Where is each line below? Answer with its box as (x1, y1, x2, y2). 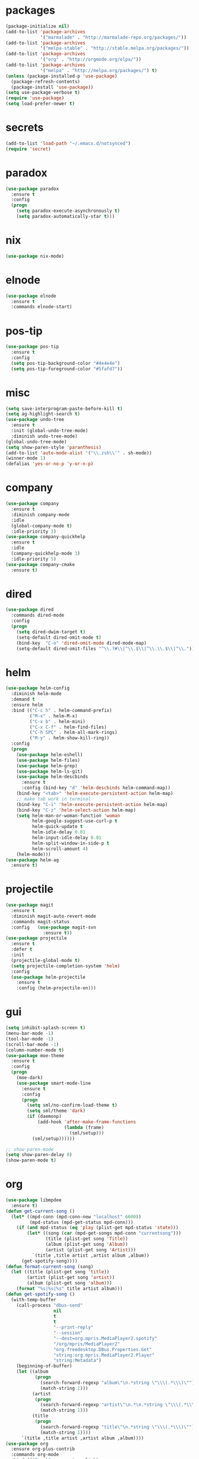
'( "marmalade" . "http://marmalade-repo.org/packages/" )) (40, 34, 187, 40)
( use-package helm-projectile (11, 974, 86, 980)
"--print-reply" (53, 1324, 94, 1330)
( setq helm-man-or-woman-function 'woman (16, 813, 120, 818)
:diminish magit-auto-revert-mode (11, 913, 96, 919)
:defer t (11, 946, 33, 952)
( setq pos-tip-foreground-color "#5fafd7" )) (11, 365, 123, 372)
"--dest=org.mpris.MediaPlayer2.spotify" (53, 1335, 158, 1341)
